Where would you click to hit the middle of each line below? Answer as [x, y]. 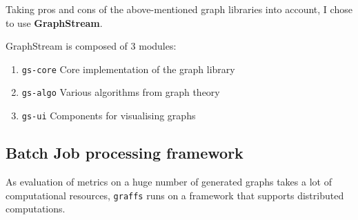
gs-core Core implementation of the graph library [128, 69]
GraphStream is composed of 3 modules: [91, 46]
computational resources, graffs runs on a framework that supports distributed [175, 195]
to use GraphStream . [54, 22]
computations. [36, 209]
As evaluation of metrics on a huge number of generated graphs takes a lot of [169, 181]
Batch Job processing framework [125, 153]
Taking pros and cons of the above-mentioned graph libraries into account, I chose [179, 9]
